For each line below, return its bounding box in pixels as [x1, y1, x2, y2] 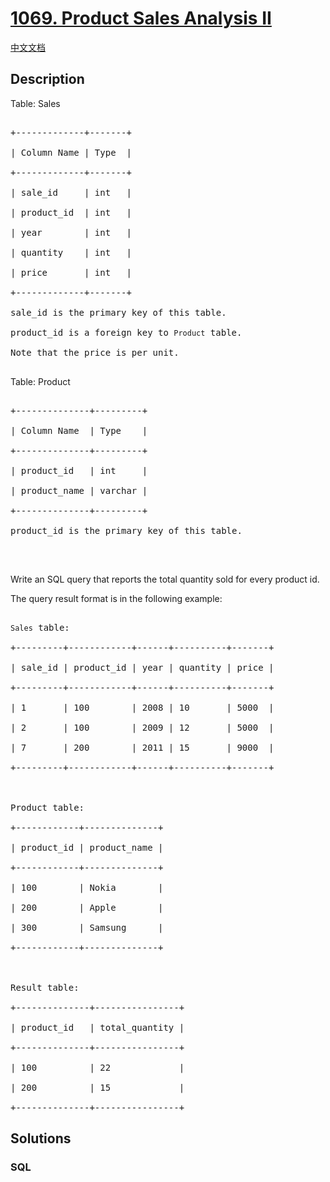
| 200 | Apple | [10, 902, 164, 913]
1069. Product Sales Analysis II [10, 7, 272, 30]
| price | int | [10, 267, 132, 278]
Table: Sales [10, 97, 61, 109]
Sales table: [10, 622, 70, 633]
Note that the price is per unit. [10, 347, 180, 358]
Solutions [10, 1130, 72, 1147]
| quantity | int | [10, 247, 132, 258]
